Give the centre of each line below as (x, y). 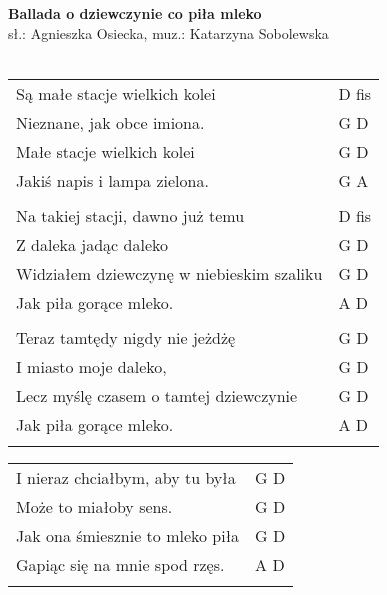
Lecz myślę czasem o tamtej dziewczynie (157, 395)
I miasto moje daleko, (91, 366)
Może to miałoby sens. (94, 506)
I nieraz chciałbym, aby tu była (126, 477)
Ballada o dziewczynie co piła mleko (135, 13)
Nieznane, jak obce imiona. (110, 122)
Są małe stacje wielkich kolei (116, 93)
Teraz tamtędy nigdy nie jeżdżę (126, 337)
